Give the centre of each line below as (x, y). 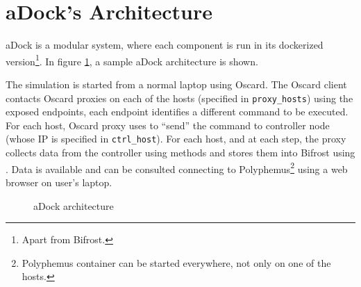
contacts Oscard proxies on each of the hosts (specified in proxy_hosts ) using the (179, 98)
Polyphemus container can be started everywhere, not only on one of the (176, 262)
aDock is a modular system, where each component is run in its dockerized (165, 45)
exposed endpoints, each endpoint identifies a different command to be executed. (177, 112)
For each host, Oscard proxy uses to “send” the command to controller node (168, 125)
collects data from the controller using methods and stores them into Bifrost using (180, 153)
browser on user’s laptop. (59, 182)
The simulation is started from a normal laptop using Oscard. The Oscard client (176, 84)
